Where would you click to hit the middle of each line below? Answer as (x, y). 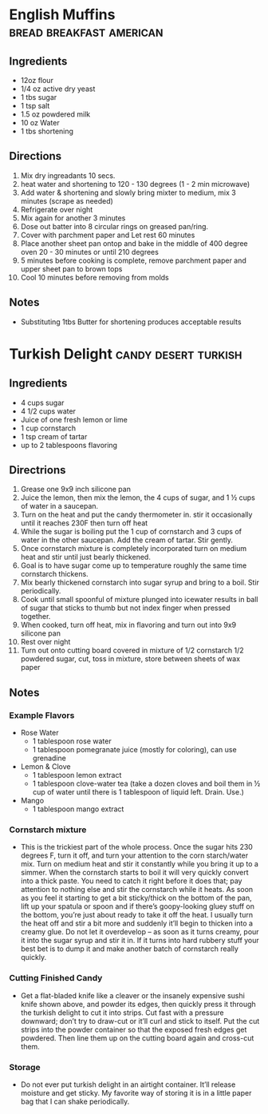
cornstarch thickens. (54, 574)
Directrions (37, 470)
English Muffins (62, 15)
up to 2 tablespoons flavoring (69, 445)
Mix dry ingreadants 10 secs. (68, 175)
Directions (35, 156)
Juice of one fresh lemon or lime (74, 419)
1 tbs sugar (39, 97)
